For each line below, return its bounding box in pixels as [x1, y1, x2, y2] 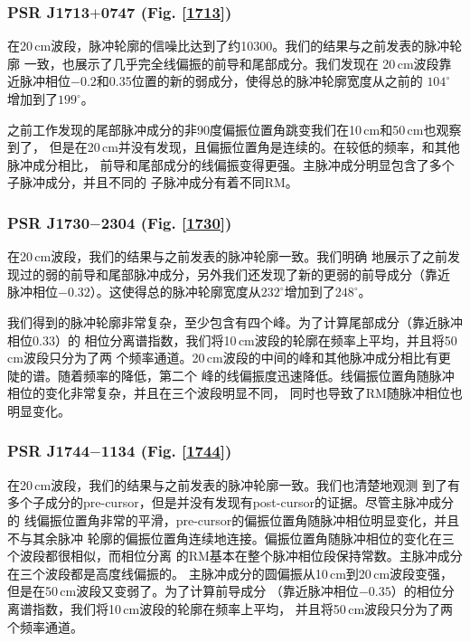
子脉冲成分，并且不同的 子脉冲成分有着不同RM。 [7, 173, 298, 192]
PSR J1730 [7, 211, 90, 233]
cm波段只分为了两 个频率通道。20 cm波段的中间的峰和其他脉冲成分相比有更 [7, 348, 451, 367]
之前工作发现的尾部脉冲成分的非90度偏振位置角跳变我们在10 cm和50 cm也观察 [7, 119, 462, 138]
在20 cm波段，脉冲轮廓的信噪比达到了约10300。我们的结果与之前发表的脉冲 [7, 36, 450, 55]
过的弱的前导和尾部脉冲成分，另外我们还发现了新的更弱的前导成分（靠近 [19, 264, 450, 283]
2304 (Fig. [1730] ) [100, 211, 232, 233]
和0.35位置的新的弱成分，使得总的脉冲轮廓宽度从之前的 [96, 71, 423, 90]
